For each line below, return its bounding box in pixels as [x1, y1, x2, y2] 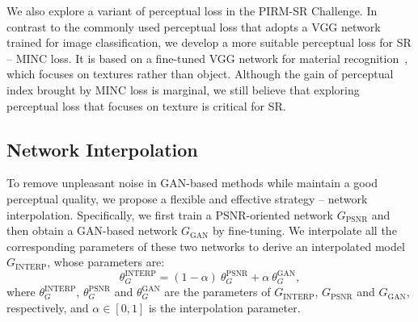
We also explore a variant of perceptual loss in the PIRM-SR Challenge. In [6, 2, 378, 19]
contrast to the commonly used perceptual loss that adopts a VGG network [6, 18, 381, 35]
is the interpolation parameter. [148, 299, 301, 316]
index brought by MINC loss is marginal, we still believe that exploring [6, 81, 360, 98]
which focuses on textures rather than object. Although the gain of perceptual [6, 65, 394, 82]
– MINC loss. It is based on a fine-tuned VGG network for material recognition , [6, 49, 408, 66]
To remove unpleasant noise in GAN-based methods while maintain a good [6, 174, 378, 191]
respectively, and [6, 299, 89, 316]
